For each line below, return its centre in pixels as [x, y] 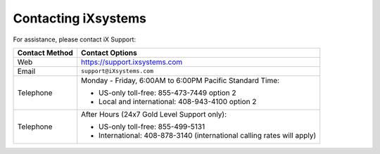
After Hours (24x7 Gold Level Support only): [154, 114]
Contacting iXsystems [80, 18]
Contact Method [45, 53]
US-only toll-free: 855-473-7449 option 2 [167, 93]
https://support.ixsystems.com [132, 62]
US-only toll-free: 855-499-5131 [152, 127]
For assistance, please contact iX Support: [75, 39]
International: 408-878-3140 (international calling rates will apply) [208, 135]
